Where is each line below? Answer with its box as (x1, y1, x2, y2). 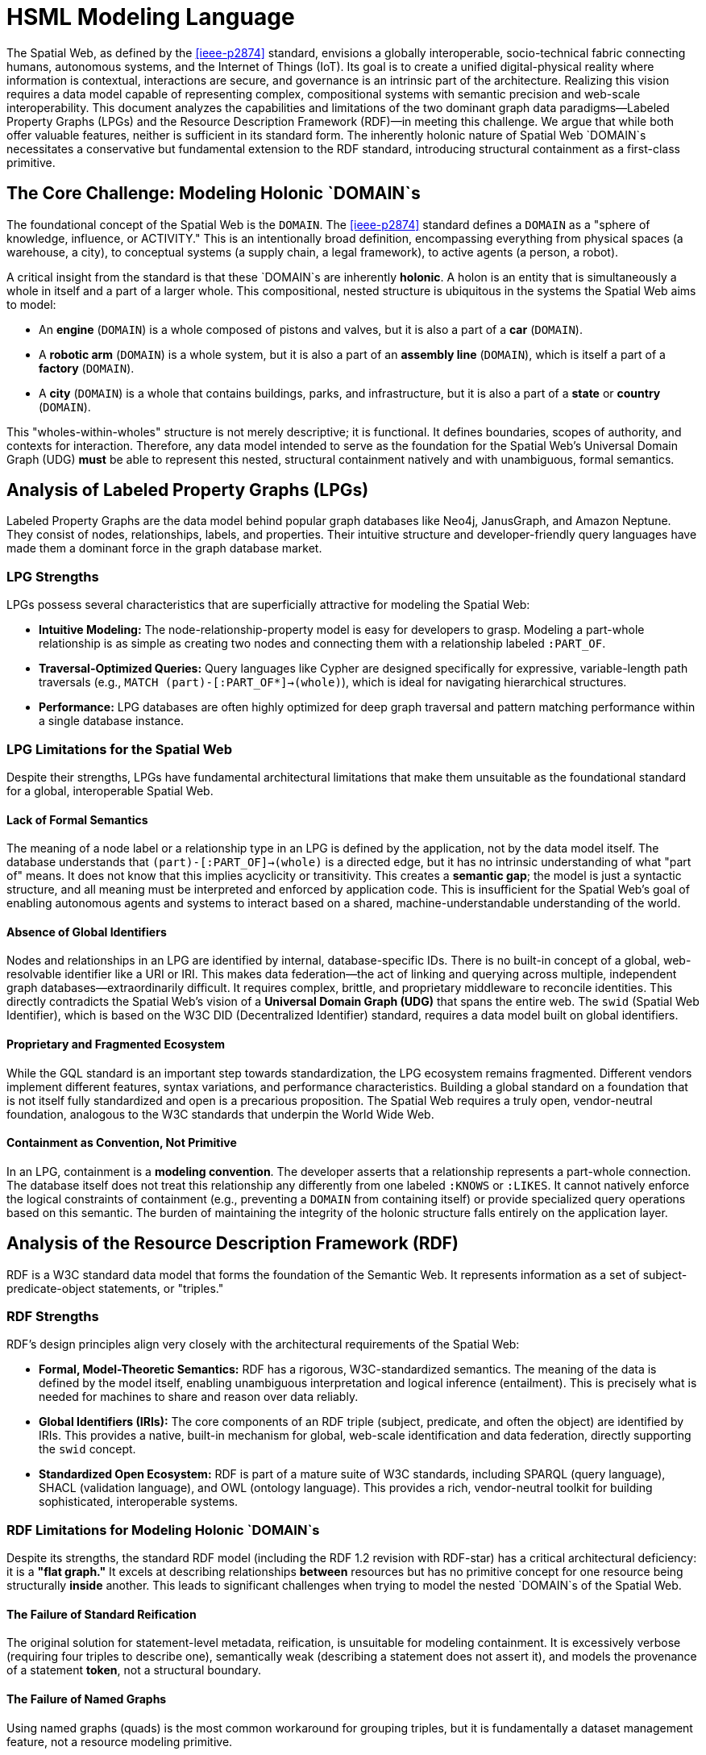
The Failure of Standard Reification (6, 1607, 197, 1621)
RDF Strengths (6, 1308, 99, 1325)
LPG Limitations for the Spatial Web (6, 740, 232, 757)
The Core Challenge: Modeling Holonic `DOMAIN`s (6, 183, 421, 204)
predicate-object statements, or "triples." (6, 1281, 224, 1295)
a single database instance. (39, 714, 184, 728)
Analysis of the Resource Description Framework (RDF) (6, 1233, 459, 1254)
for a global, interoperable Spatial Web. (6, 783, 214, 798)
